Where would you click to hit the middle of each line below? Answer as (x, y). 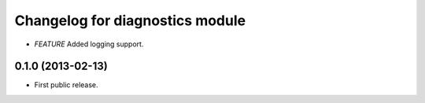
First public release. (66, 85)
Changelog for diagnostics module (130, 20)
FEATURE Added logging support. (89, 44)
